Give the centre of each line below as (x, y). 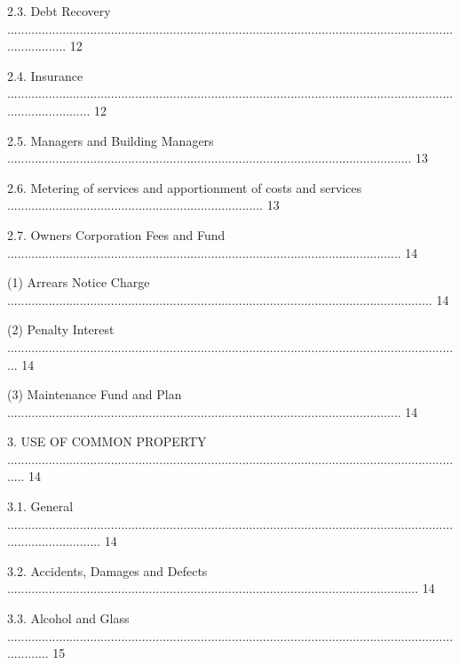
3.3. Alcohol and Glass (68, 618)
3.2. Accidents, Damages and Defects (107, 570)
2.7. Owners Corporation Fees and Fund (116, 234)
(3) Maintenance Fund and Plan (95, 394)
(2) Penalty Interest (61, 329)
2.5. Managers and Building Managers (111, 140)
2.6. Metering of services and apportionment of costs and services (185, 187)
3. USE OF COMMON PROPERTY (107, 441)
